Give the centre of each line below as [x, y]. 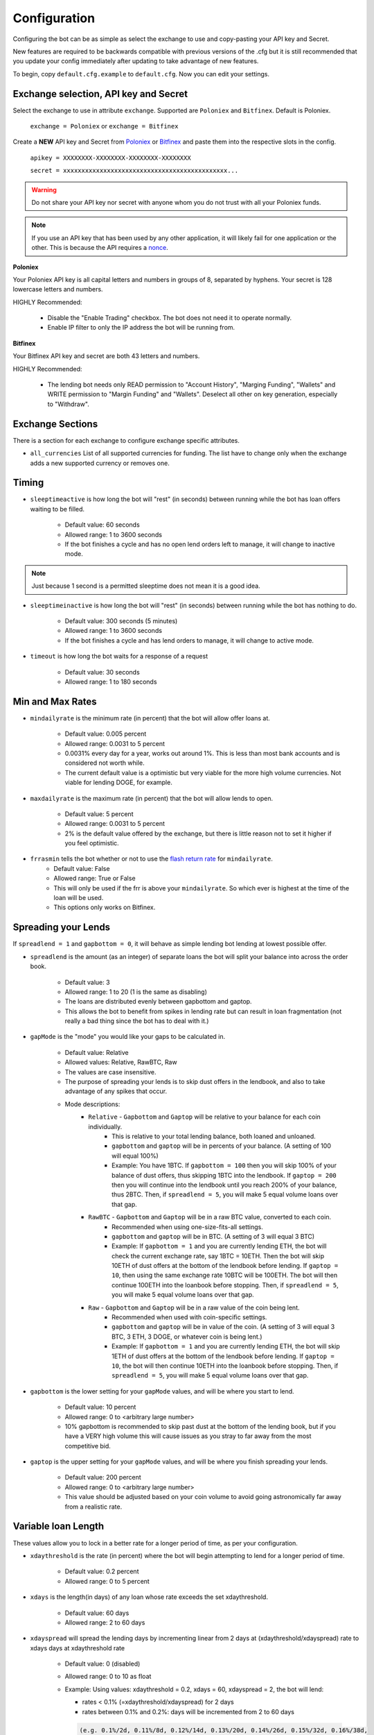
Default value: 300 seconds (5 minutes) [121, 620]
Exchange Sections [55, 424]
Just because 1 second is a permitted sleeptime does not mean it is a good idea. [146, 586]
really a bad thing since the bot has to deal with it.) [137, 1021]
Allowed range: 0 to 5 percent [107, 1581]
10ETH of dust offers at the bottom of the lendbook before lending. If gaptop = [225, 1266]
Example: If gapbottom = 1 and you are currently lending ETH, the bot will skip [226, 1346]
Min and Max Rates [55, 701]
